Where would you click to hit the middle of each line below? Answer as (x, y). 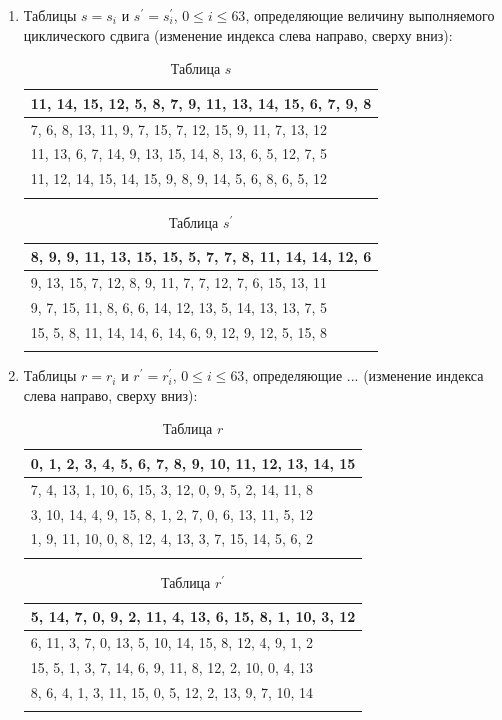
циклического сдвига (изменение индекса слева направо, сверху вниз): (238, 34)
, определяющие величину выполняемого (370, 15)
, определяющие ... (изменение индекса (364, 375)
